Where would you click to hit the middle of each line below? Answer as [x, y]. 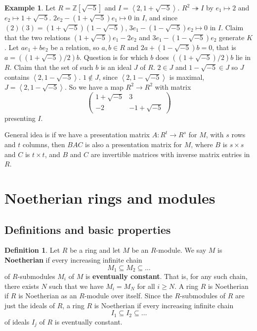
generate [232, 37]
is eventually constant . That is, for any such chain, [166, 276]
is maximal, [187, 77]
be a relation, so [75, 47]
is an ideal [116, 67]
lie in [243, 57]
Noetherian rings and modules [110, 197]
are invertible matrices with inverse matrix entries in [170, 154]
